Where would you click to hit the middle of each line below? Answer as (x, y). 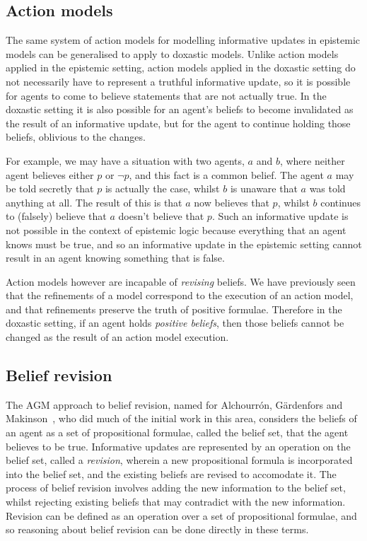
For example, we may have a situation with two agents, (125, 160)
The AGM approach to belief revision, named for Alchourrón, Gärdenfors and (174, 404)
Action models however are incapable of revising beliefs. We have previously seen (181, 281)
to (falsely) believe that (56, 216)
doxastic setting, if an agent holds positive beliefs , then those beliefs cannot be (175, 323)
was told (327, 188)
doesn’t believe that (161, 216)
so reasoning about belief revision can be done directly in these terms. (157, 529)
